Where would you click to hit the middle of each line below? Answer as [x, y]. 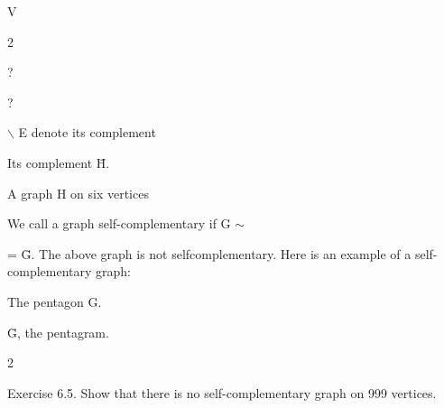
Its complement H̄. [59, 162]
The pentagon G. [55, 301]
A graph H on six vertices [78, 193]
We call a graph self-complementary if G [119, 223]
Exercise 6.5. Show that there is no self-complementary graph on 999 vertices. [222, 392]
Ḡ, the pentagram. [58, 332]
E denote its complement [87, 132]
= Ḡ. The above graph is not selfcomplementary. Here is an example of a [209, 253]
